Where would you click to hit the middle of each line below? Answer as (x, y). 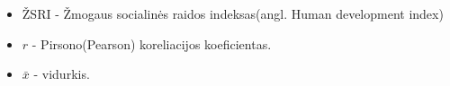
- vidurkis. (62, 74)
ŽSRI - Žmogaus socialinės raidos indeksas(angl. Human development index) (233, 13)
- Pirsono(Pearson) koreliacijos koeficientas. (152, 43)
